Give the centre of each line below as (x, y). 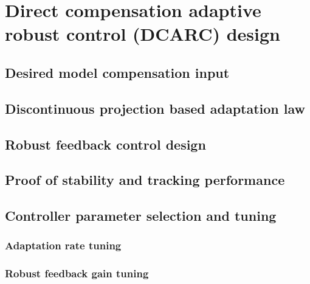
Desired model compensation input (117, 72)
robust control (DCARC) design (143, 34)
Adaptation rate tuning (63, 245)
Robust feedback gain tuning (77, 273)
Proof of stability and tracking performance (145, 180)
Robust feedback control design (105, 144)
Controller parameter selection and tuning (141, 216)
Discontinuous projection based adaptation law (155, 108)
